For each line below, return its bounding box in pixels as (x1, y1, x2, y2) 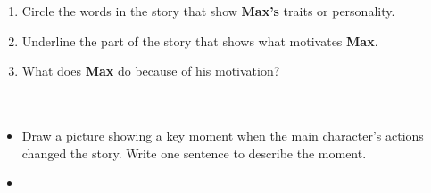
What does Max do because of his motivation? (21, 61, 280, 80)
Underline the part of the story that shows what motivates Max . (21, 31, 378, 50)
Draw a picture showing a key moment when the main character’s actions (21, 125, 424, 144)
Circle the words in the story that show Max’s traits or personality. (21, 2, 395, 20)
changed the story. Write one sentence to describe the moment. (21, 143, 367, 162)
